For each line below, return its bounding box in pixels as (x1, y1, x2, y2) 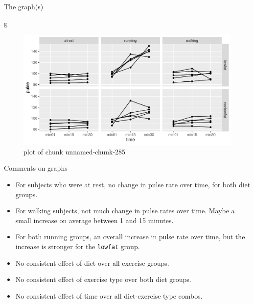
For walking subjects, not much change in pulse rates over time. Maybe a (15, 205, 235, 216)
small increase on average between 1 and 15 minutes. (15, 215, 174, 225)
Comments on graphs (4, 163, 68, 173)
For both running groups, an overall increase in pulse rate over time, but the (15, 231, 245, 242)
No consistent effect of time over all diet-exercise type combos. (15, 290, 203, 301)
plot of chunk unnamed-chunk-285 (23, 146, 126, 156)
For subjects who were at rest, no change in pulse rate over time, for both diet (15, 179, 251, 189)
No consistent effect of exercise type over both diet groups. (15, 274, 191, 284)
